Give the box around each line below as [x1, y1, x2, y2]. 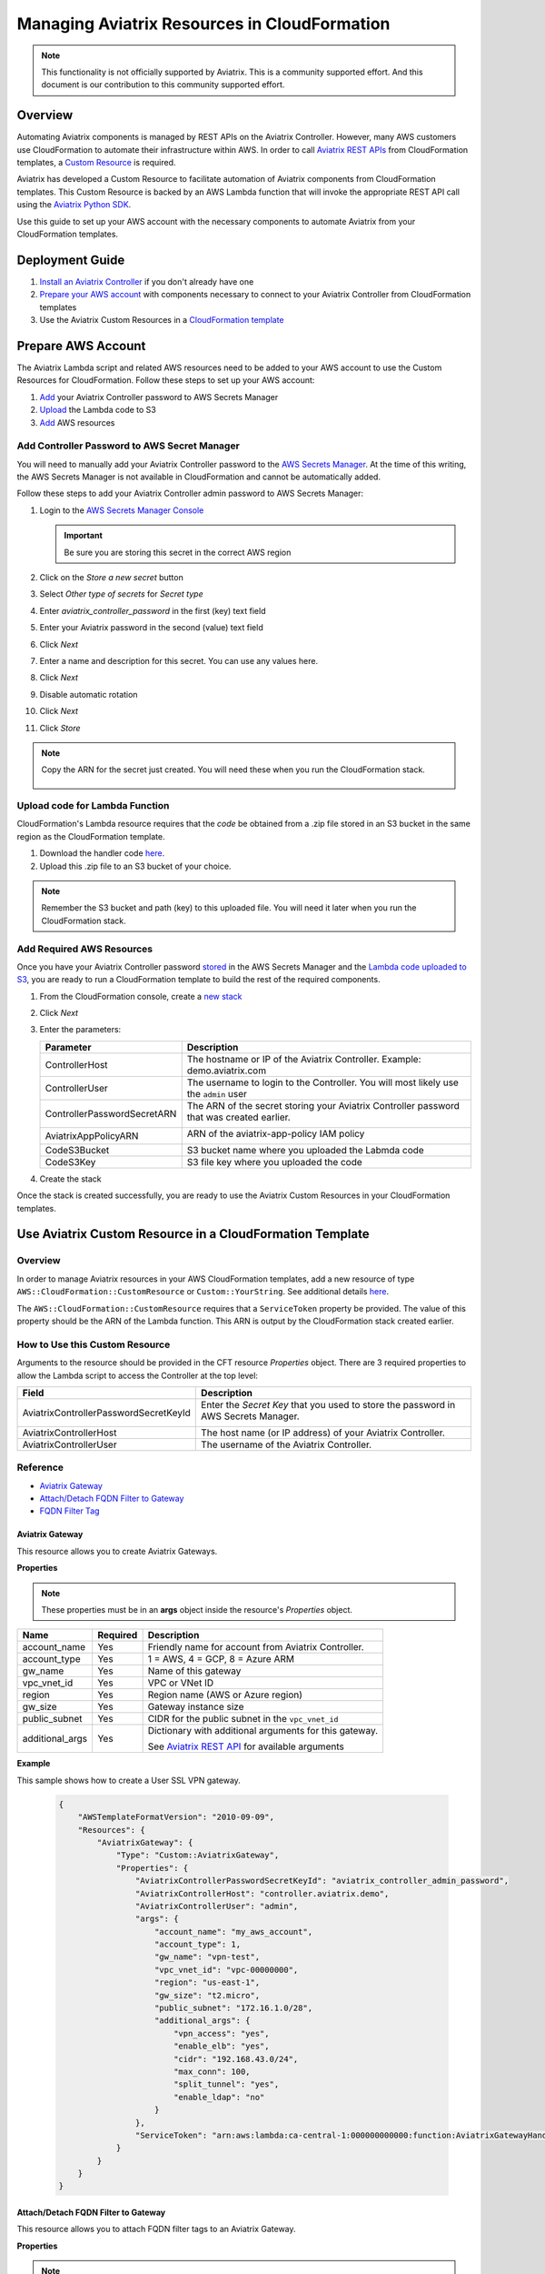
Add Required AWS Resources [16, 942, 154, 955]
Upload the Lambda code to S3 [39, 405, 156, 416]
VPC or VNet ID [147, 1676, 213, 1689]
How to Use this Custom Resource [16, 1338, 171, 1351]
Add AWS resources [39, 417, 115, 428]
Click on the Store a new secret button [39, 572, 183, 582]
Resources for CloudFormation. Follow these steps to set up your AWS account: [16, 375, 315, 386]
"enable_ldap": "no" [173, 2092, 265, 2102]
